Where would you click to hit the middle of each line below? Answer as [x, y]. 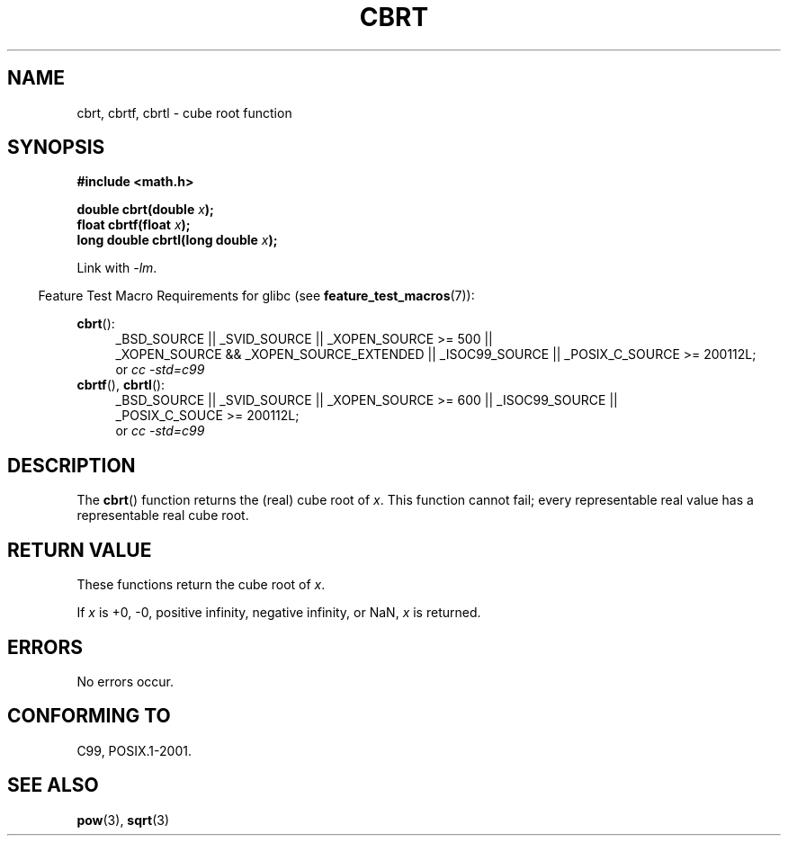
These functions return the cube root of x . [201, 585]
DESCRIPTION [72, 465]
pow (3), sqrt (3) [123, 820]
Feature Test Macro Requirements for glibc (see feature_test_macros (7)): [256, 296]
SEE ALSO [53, 785]
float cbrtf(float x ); [134, 225]
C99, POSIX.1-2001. [134, 750]
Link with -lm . [117, 268]
